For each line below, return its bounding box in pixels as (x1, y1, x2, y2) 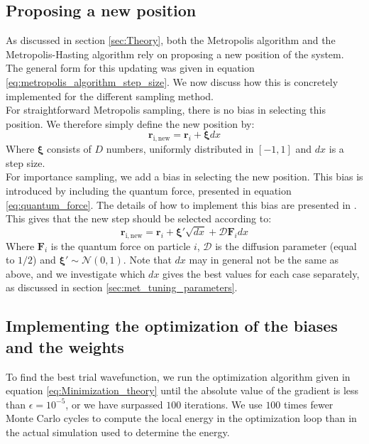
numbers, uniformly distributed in (106, 141, 254, 156)
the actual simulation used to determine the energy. (6, 425, 230, 440)
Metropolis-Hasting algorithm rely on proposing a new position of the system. (6, 46, 344, 61)
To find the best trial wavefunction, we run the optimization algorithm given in (6, 369, 351, 384)
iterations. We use (184, 396, 263, 411)
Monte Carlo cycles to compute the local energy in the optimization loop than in (6, 411, 357, 426)
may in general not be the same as (189, 252, 339, 267)
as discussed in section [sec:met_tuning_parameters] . (6, 280, 238, 295)
